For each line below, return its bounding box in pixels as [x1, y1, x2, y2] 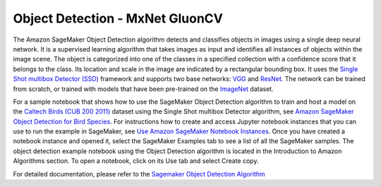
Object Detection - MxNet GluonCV [13, 11, 224, 26]
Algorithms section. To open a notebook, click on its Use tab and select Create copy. [13, 157, 259, 165]
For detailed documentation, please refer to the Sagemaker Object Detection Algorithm [13, 169, 265, 178]
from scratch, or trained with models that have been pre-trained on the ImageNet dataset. [13, 85, 274, 93]
